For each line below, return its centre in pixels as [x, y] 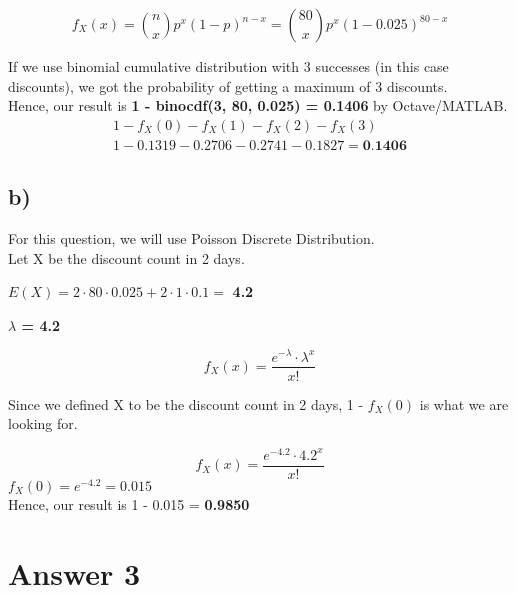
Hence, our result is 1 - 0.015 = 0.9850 [129, 503]
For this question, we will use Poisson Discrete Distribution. [191, 238]
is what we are [464, 403]
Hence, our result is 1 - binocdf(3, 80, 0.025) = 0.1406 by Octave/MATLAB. [258, 105]
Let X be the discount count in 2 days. [126, 257]
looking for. [43, 423]
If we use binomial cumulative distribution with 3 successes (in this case [228, 66]
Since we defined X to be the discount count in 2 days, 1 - [186, 403]
